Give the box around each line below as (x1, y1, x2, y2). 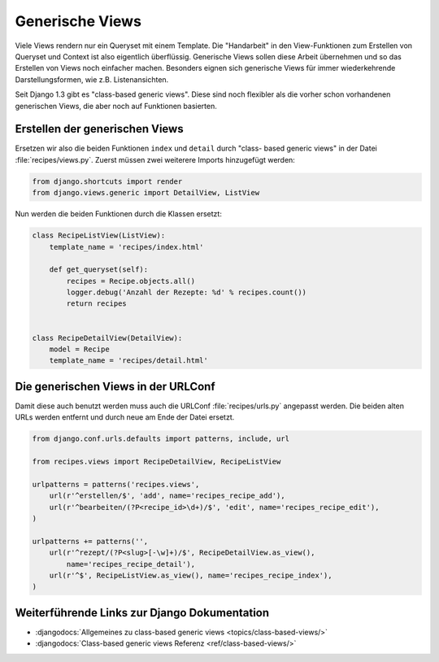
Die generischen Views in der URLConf (15, 379, 215, 394)
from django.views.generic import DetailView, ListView (32, 188, 260, 198)
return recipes (66, 299, 128, 308)
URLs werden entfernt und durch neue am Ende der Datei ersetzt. (15, 412, 235, 422)
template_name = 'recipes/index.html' (49, 242, 204, 251)
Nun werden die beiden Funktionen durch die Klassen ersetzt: (15, 209, 223, 219)
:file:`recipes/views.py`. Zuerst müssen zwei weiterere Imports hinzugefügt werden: (15, 155, 296, 164)
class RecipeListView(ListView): (32, 231, 166, 240)
